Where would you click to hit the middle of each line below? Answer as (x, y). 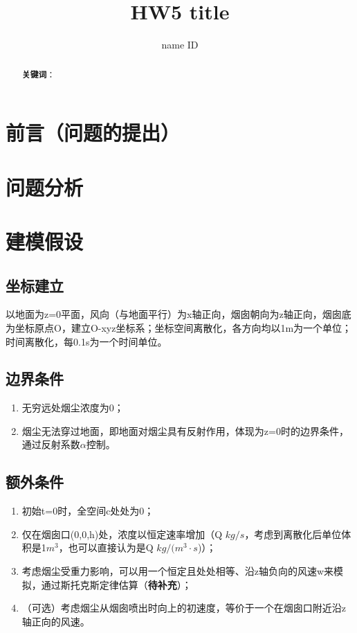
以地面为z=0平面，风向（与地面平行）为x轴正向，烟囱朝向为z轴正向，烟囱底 (178, 314)
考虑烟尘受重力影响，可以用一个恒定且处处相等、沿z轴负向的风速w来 (178, 571)
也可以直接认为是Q (111, 547)
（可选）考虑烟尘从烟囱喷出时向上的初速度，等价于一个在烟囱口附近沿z (184, 608)
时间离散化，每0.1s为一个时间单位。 (86, 341)
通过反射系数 (51, 444)
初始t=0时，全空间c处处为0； (88, 511)
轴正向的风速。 (56, 621)
